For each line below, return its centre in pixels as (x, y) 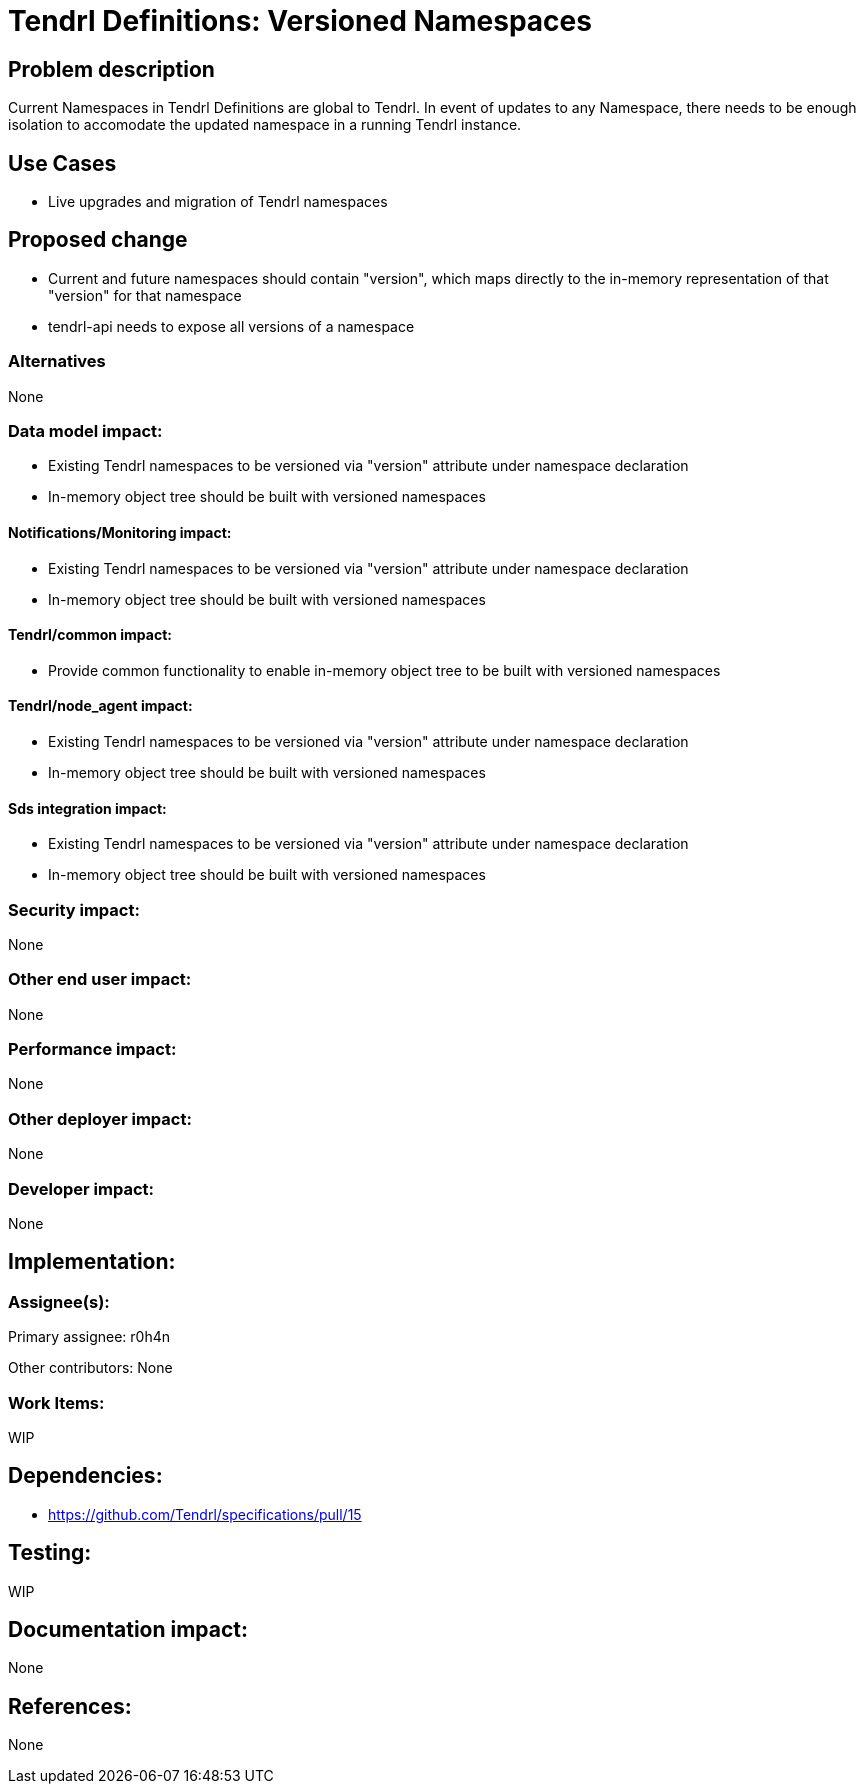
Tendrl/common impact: (90, 635)
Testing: (50, 1553)
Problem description (111, 69)
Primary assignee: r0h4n (89, 1337)
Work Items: (56, 1402)
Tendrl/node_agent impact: (100, 706)
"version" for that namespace (145, 295)
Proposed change (98, 240)
